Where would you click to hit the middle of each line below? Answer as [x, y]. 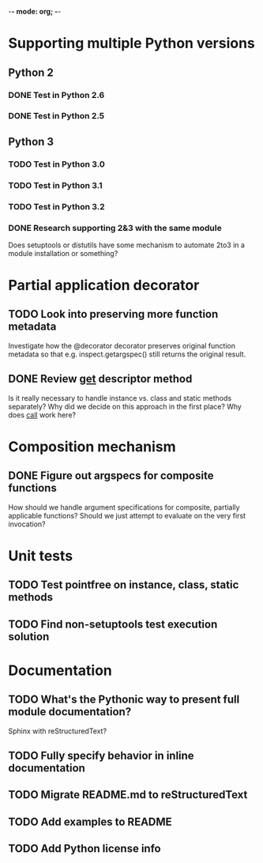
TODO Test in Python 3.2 [56, 206]
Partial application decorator [104, 286]
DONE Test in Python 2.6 [56, 95]
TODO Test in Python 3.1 [55, 185]
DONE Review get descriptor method [100, 379]
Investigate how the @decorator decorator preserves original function [122, 345]
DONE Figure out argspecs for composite [111, 476]
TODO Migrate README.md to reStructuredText [128, 795]
